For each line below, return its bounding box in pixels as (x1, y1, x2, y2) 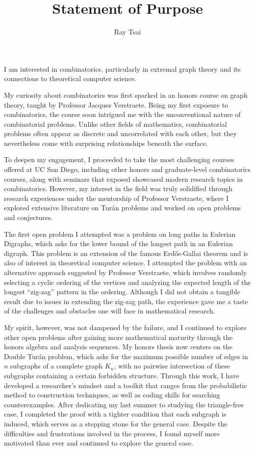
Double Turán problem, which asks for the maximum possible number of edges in (4, 351, 248, 361)
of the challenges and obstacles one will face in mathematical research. (4, 306, 215, 316)
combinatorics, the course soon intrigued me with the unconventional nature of (4, 109, 241, 119)
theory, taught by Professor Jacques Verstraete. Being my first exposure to (4, 99, 229, 110)
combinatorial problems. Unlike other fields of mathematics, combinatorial (4, 118, 227, 129)
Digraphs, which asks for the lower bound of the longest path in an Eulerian (4, 238, 233, 249)
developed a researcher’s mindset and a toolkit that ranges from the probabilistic (4, 380, 247, 390)
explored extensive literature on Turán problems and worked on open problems (4, 202, 241, 213)
